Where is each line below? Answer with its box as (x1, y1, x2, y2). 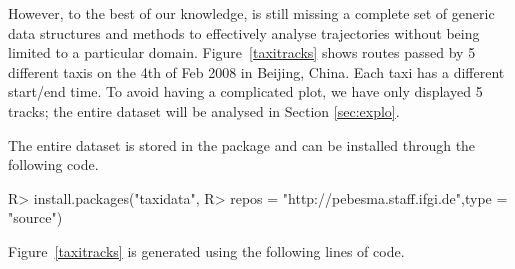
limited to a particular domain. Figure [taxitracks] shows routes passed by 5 (8, 42, 476, 63)
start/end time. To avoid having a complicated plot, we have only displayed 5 (8, 81, 483, 102)
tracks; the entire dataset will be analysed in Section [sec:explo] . (8, 100, 400, 121)
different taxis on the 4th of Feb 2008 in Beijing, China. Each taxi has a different (8, 61, 505, 82)
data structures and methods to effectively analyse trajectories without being (8, 22, 480, 43)
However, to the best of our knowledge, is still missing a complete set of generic (8, 3, 495, 23)
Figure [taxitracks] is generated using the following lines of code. (8, 240, 405, 261)
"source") (8, 207, 63, 228)
